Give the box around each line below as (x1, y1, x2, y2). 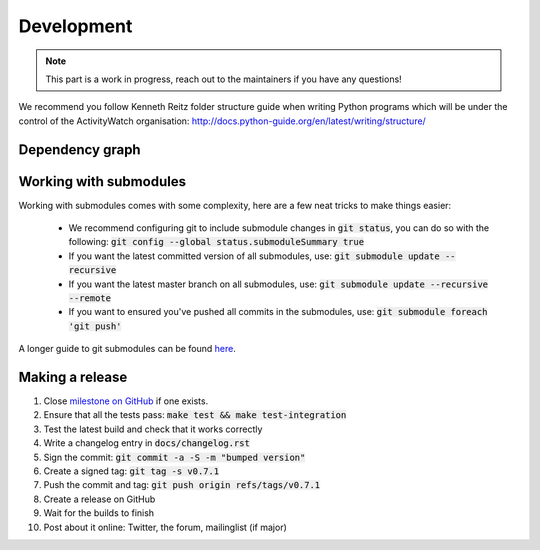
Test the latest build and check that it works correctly (43, 423, 263, 435)
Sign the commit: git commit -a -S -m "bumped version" (43, 451, 306, 463)
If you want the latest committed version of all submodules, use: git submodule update (68, 250, 440, 262)
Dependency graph (18, 141, 141, 158)
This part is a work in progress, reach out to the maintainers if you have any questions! (45, 73, 402, 85)
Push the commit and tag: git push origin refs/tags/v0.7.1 (43, 479, 321, 491)
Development (18, 15, 133, 37)
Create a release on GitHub (43, 493, 156, 505)
